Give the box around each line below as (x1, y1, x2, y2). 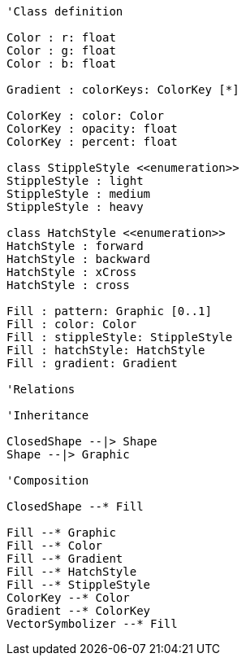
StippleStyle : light (6, 174, 144, 187)
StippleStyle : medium (6, 187, 151, 200)
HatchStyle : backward (6, 252, 151, 265)
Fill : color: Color (6, 318, 137, 331)
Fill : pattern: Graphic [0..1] (6, 305, 212, 318)
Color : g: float (6, 44, 116, 57)
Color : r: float (6, 31, 116, 44)
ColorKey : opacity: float (6, 122, 178, 135)
